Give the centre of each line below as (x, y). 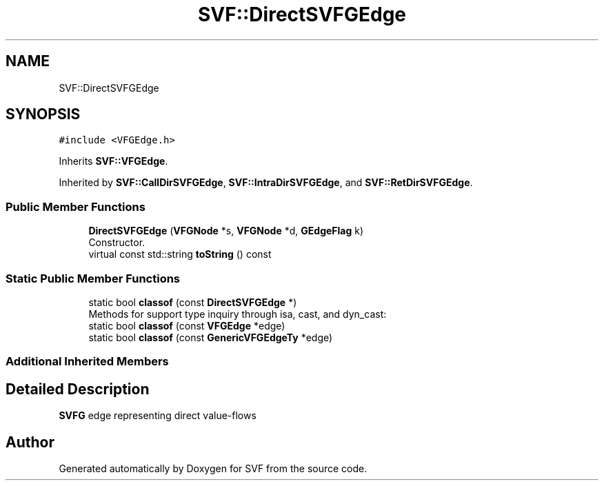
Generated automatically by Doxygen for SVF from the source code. (213, 468)
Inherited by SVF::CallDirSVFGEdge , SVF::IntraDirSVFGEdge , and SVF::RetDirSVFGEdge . (266, 183)
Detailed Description (78, 389)
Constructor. (117, 243)
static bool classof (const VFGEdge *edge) (187, 325)
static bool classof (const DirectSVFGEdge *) (193, 302)
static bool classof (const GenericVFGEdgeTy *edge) (211, 337)
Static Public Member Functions (93, 278)
